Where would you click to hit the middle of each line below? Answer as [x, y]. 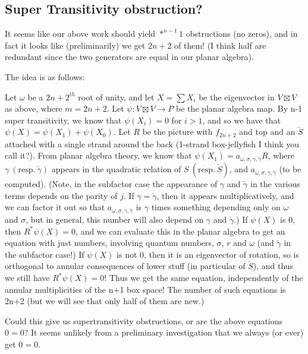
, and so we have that [242, 120]
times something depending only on [216, 207]
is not [127, 254]
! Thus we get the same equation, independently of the [204, 278]
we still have [27, 278]
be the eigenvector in [237, 97]
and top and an [267, 132]
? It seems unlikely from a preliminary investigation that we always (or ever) [164, 332]
